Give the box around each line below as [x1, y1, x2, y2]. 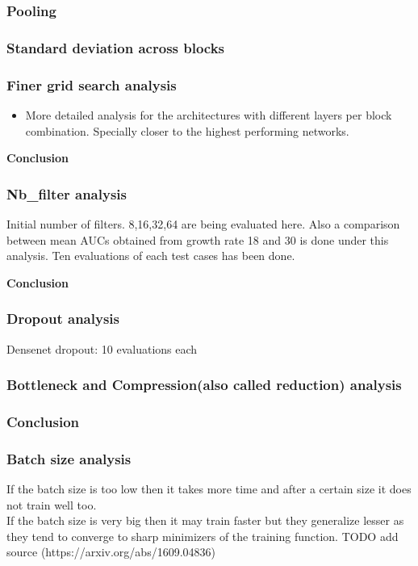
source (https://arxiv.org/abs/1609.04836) [6, 543, 215, 560]
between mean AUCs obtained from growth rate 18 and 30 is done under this [6, 231, 389, 248]
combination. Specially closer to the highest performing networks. [25, 122, 349, 139]
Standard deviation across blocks [6, 37, 225, 57]
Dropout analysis [6, 308, 119, 329]
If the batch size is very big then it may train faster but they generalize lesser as [6, 512, 404, 529]
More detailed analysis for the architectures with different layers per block [25, 106, 392, 123]
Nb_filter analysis [6, 183, 127, 203]
